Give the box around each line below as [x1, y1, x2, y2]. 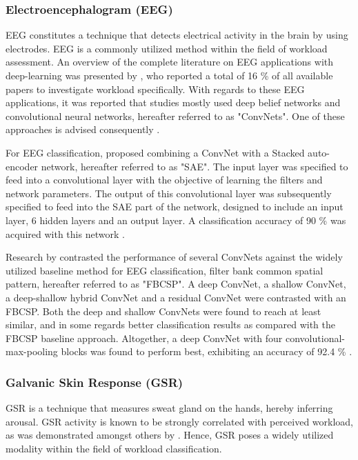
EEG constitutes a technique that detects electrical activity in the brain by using [6, 28, 348, 42]
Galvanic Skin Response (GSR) [6, 373, 183, 390]
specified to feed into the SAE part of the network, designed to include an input [6, 199, 344, 214]
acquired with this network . [6, 226, 125, 241]
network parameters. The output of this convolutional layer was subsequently [6, 186, 332, 200]
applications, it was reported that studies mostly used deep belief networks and [6, 95, 341, 110]
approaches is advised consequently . [6, 122, 160, 137]
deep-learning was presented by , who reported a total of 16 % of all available [6, 68, 333, 82]
